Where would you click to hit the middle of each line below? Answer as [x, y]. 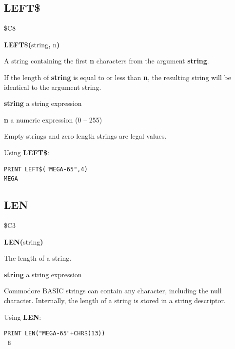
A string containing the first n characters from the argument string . [107, 61]
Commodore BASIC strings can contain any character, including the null [113, 291]
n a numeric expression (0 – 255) [53, 119]
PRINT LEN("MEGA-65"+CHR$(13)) [55, 334]
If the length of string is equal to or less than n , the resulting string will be [117, 77]
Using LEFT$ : [27, 152]
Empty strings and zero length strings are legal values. [85, 136]
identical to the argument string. [53, 87]
